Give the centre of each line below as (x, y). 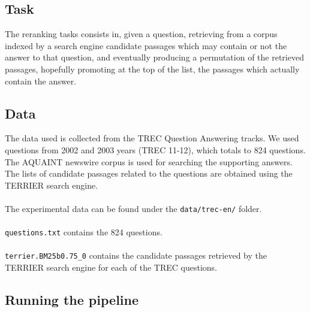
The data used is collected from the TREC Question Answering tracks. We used (152, 138)
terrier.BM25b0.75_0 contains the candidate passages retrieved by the (136, 255)
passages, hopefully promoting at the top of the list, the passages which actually (152, 69)
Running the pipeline (72, 300)
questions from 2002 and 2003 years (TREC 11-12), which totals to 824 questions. (155, 149)
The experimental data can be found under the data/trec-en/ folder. (133, 208)
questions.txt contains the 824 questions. (84, 232)
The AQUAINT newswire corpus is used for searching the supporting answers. (149, 161)
